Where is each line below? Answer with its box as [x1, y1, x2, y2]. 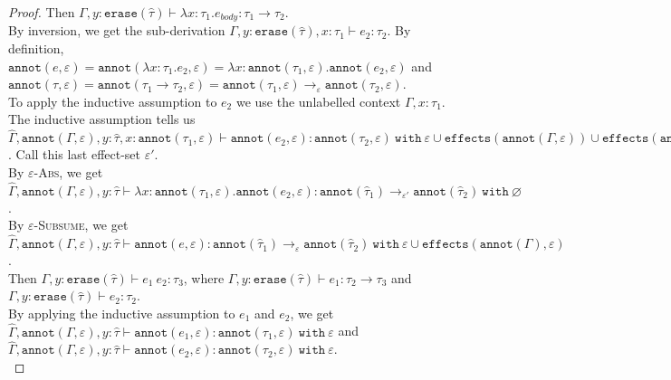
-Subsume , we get [34, 215, 129, 234]
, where [183, 268, 225, 287]
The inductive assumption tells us [8, 109, 196, 128]
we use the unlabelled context [235, 91, 401, 110]
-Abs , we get [34, 162, 103, 181]
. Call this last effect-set [8, 145, 141, 164]
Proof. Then [8, 3, 75, 21]
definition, [8, 39, 64, 58]
